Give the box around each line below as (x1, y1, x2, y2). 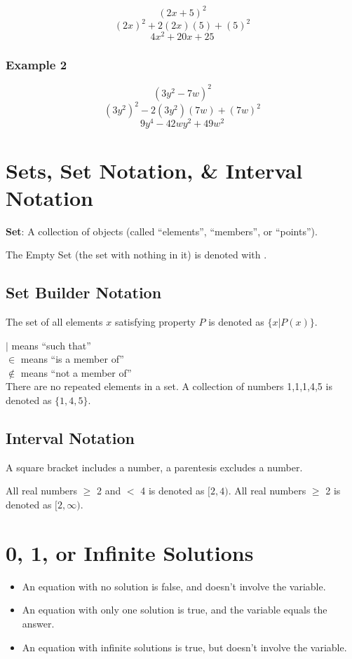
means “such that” (11, 338, 91, 352)
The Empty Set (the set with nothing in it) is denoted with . (6, 247, 267, 262)
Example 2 (6, 56, 67, 73)
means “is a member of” (20, 352, 124, 366)
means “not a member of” (20, 365, 132, 380)
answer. (22, 616, 55, 630)
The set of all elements (6, 314, 103, 329)
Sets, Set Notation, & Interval (6, 155, 303, 184)
